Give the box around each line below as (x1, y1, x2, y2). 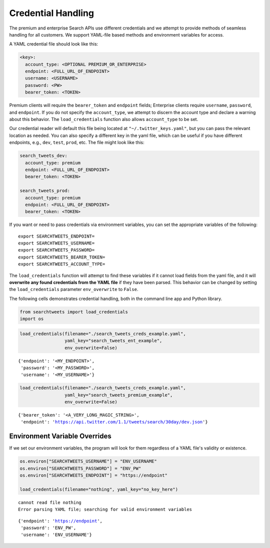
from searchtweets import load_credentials (19, 309, 128, 314)
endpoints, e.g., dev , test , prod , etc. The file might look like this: (9, 139, 144, 145)
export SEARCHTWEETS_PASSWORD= (18, 247, 95, 253)
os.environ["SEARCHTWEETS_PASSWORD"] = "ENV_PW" (19, 465, 141, 471)
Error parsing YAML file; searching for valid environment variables (18, 506, 192, 512)
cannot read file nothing (18, 499, 82, 505)
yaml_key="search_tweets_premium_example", (64, 392, 173, 397)
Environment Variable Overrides (9, 432, 112, 440)
